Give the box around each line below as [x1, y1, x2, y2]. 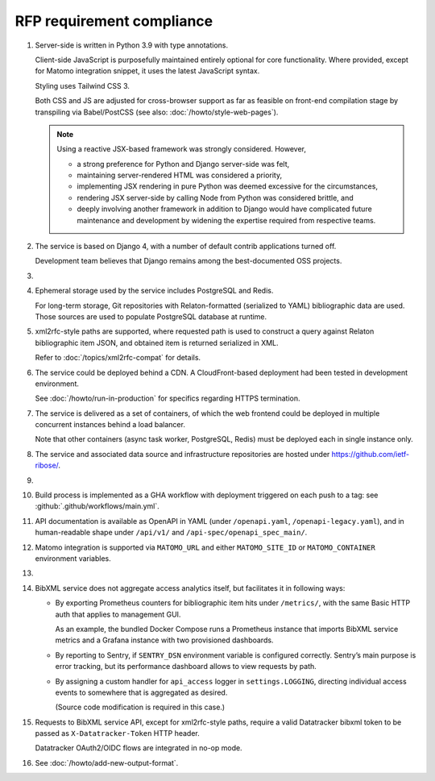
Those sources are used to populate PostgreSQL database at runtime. [35, 311, 267, 322]
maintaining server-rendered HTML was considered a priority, [77, 170, 282, 181]
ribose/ [35, 460, 59, 471]
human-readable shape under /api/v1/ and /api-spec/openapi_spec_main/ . [35, 528, 308, 538]
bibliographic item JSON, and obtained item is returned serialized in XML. [35, 338, 279, 347]
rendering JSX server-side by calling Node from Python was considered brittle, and [77, 193, 354, 202]
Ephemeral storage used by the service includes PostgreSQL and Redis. [35, 286, 274, 296]
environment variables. [35, 554, 112, 563]
